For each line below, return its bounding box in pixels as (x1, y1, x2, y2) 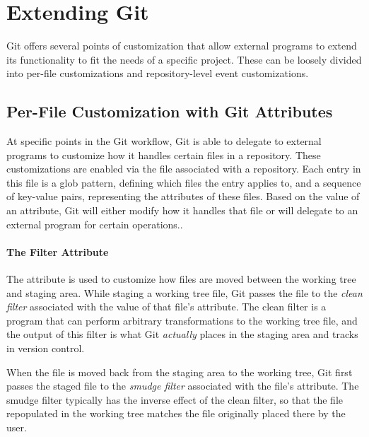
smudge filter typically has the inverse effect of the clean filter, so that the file (6, 392, 343, 407)
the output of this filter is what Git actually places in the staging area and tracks (6, 327, 358, 342)
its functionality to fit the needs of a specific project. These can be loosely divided (6, 52, 362, 66)
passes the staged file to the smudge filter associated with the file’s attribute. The (6, 378, 359, 393)
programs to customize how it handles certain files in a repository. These (6, 147, 321, 162)
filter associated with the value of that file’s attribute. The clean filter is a (6, 299, 327, 314)
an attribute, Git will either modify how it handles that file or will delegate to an (6, 203, 358, 218)
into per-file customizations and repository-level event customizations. (6, 66, 309, 81)
